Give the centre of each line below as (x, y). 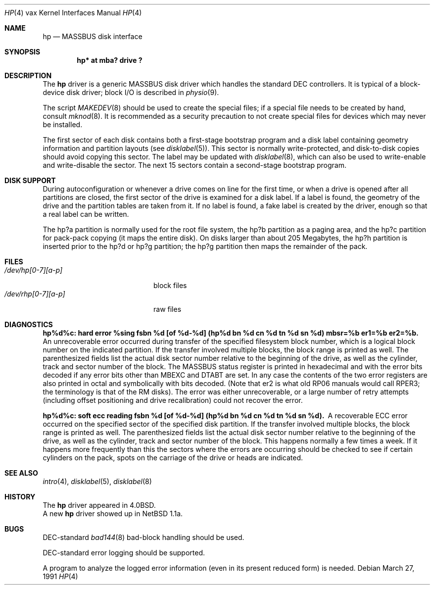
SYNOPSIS (23, 52)
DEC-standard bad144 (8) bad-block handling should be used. (144, 537)
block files (170, 285)
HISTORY (20, 497)
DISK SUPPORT (30, 180)
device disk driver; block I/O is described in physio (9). (131, 92)
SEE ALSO (21, 473)
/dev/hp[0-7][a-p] (34, 270)
